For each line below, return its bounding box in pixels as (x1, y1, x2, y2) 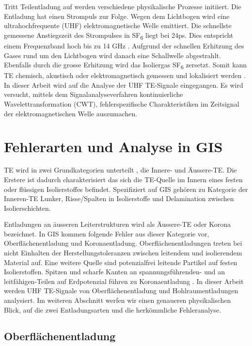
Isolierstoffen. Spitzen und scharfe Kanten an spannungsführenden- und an (4, 267, 225, 277)
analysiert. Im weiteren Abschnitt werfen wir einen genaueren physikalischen (4, 295, 231, 305)
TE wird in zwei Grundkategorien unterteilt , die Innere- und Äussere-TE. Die (4, 165, 237, 175)
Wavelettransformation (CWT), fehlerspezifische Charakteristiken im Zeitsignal (4, 99, 239, 109)
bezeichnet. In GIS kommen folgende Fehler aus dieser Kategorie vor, (4, 228, 209, 238)
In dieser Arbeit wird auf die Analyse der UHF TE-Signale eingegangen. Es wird (4, 79, 243, 90)
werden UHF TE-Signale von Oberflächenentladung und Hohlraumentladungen (4, 285, 238, 296)
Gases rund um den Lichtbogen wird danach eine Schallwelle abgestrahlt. (4, 50, 221, 60)
